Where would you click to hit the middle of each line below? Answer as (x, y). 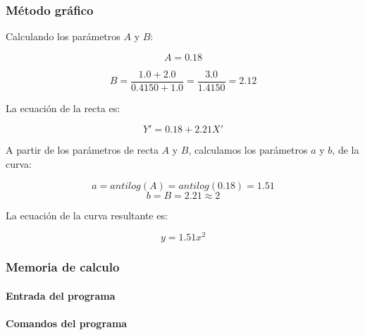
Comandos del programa (67, 323)
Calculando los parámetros (63, 36)
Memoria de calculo (63, 267)
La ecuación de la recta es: (63, 108)
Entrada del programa (61, 295)
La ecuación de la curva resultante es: (87, 215)
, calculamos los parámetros (248, 150)
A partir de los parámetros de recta (82, 150)
